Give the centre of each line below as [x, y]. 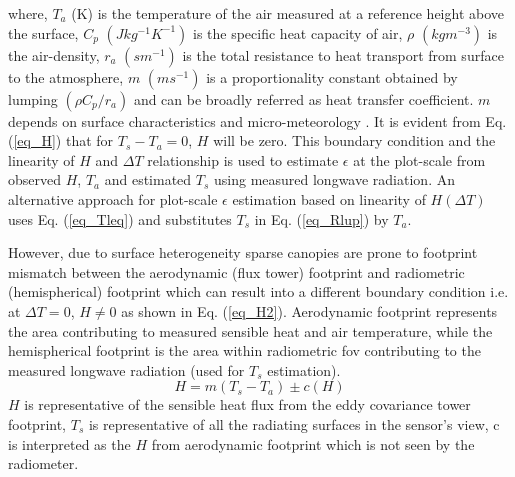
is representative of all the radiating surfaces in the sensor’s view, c [294, 423]
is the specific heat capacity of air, [297, 32]
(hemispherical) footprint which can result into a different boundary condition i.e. [258, 291]
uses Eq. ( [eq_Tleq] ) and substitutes [120, 218]
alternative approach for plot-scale [113, 198]
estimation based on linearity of [329, 198]
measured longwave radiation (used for [126, 369]
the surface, [43, 32]
